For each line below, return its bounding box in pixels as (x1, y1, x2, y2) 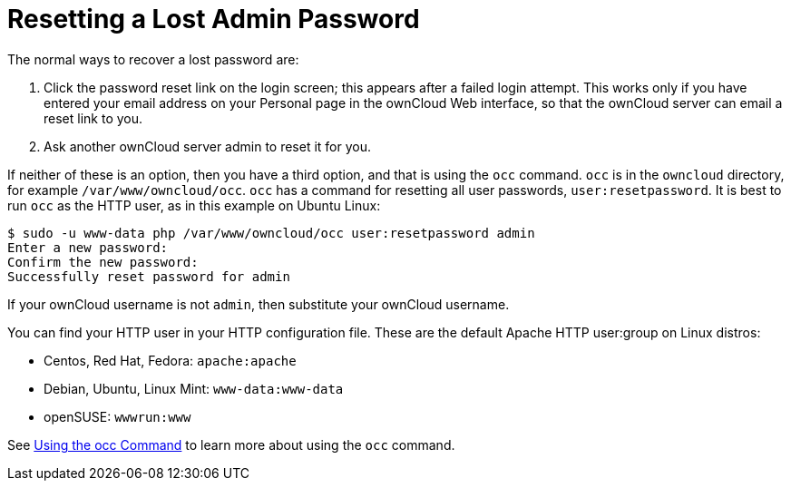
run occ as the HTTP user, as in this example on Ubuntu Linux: (7, 197, 381, 213)
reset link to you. (44, 110, 143, 126)
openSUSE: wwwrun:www (44, 408, 191, 425)
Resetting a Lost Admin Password (7, 4, 420, 34)
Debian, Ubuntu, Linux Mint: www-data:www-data (44, 380, 344, 396)
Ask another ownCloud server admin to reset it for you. (44, 138, 372, 154)
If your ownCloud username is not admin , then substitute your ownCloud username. (7, 296, 510, 312)
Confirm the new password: (7, 254, 199, 269)
